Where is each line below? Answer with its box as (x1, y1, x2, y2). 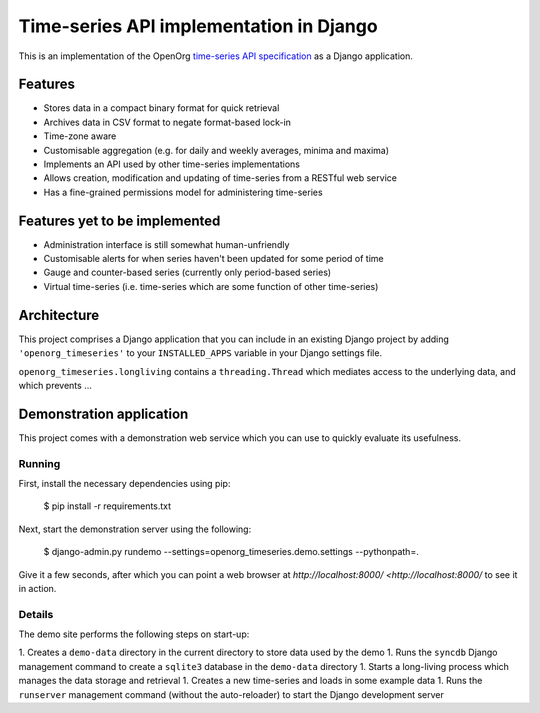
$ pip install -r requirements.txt (43, 500, 172, 512)
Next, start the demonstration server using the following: (18, 523, 252, 535)
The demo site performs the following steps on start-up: (18, 628, 250, 640)
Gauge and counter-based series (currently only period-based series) (43, 266, 332, 279)
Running (18, 456, 61, 470)
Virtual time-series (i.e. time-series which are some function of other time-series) (43, 280, 379, 292)
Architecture (18, 306, 100, 324)
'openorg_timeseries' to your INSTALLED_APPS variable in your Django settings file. (18, 347, 383, 359)
